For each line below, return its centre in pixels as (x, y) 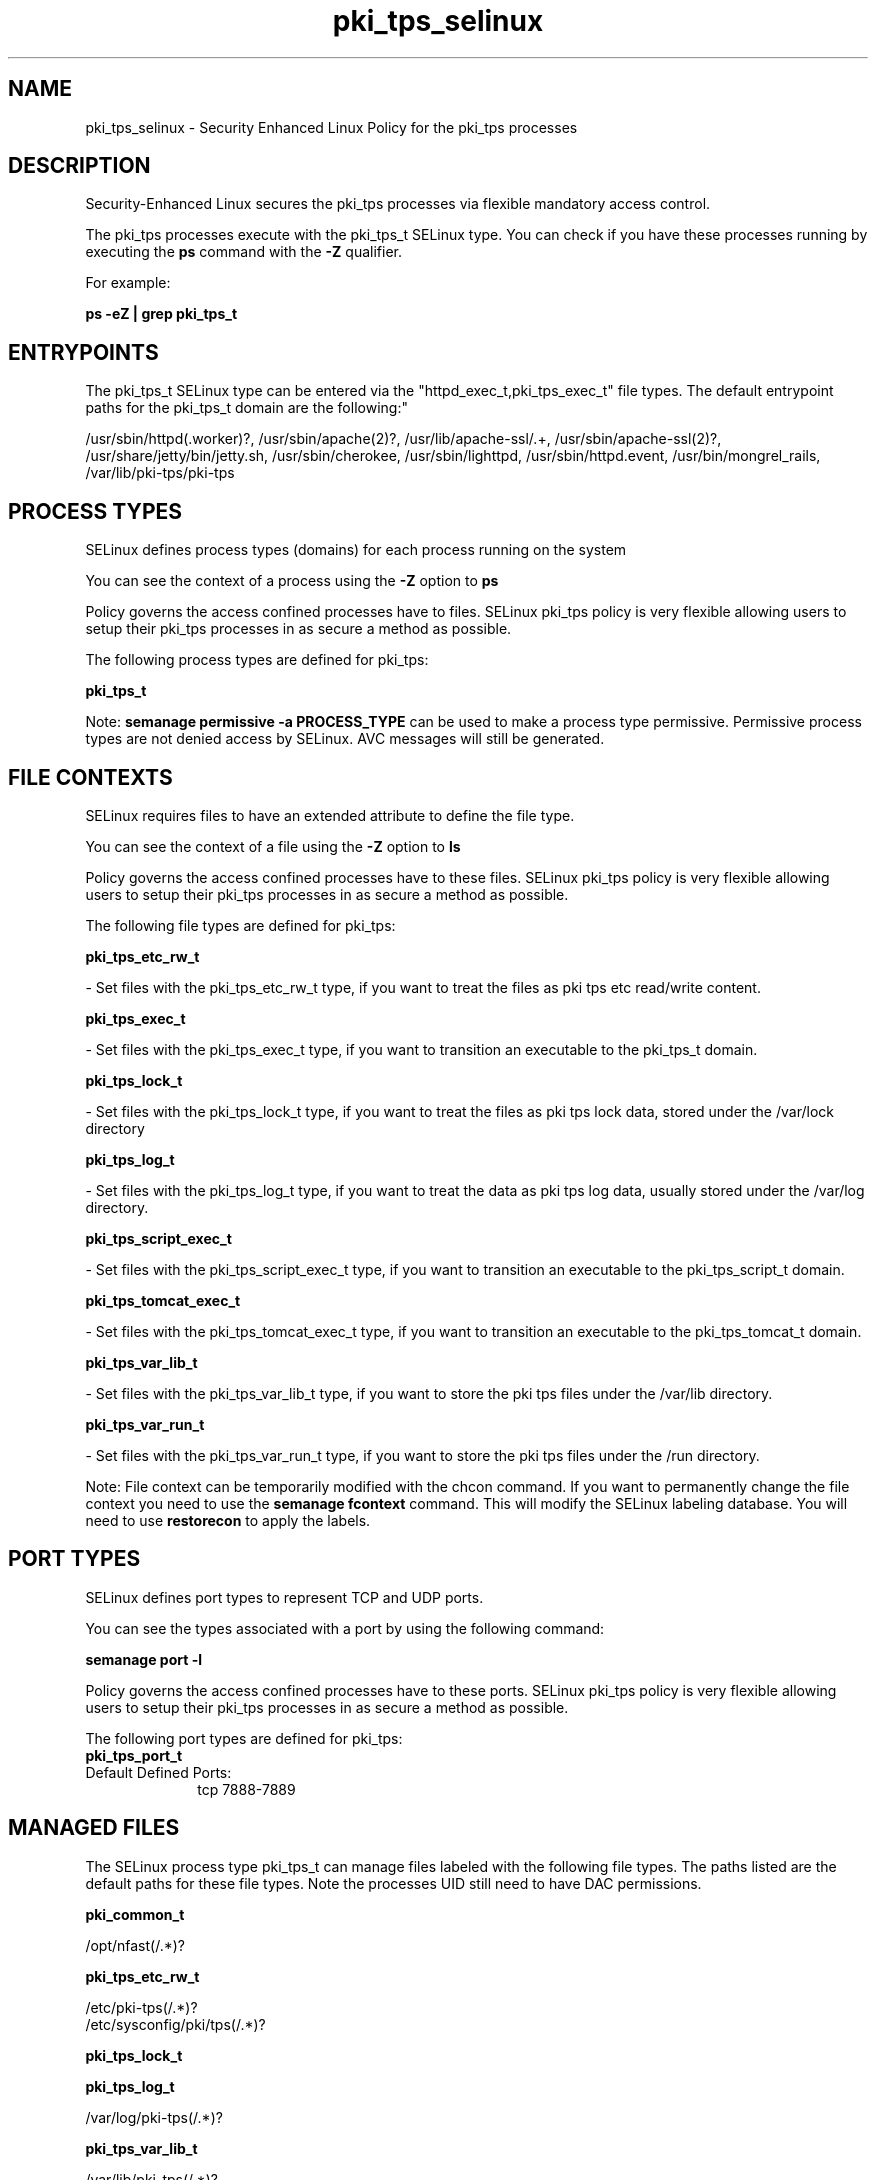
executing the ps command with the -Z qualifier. (243, 252)
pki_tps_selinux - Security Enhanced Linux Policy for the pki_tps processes (331, 127)
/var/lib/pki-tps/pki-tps (160, 473)
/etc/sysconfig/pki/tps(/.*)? (175, 2024)
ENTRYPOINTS (83, 352)
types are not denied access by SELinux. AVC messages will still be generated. (345, 739)
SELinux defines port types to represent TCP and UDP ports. (284, 1597)
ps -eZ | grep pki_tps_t (161, 314)
